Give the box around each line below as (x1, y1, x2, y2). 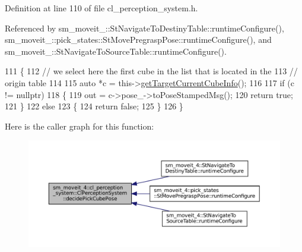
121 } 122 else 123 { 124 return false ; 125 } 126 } (5, 100, 183, 112)
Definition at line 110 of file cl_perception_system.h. (5, 2, 198, 14)
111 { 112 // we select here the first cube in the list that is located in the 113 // (5, 65, 298, 77)
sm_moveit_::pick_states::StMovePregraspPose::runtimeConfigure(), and (5, 33, 272, 46)
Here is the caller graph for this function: (5, 119, 154, 132)
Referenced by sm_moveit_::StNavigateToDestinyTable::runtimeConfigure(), (5, 21, 284, 34)
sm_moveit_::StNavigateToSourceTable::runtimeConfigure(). (5, 45, 227, 57)
